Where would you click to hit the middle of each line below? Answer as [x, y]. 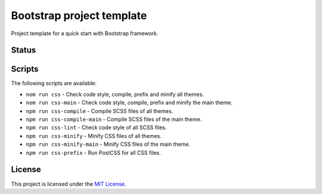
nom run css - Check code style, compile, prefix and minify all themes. [115, 94]
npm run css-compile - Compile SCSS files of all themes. [100, 111]
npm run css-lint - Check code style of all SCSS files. [96, 127]
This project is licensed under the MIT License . [69, 184]
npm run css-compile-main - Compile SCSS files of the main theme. [114, 120]
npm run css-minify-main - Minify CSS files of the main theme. [108, 144]
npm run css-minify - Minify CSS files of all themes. [94, 136]
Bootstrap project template [79, 15]
